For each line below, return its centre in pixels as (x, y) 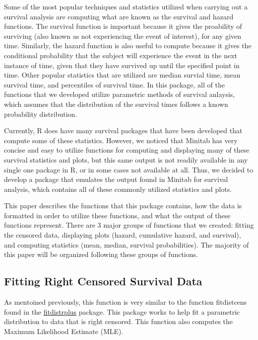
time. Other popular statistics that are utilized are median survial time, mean (122, 75)
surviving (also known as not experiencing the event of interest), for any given (123, 36)
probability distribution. (41, 114)
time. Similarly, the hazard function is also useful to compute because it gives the (128, 45)
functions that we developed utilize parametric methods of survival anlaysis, (120, 94)
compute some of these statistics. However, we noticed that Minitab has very (121, 140)
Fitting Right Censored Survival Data (103, 281)
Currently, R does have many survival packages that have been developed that (123, 130)
